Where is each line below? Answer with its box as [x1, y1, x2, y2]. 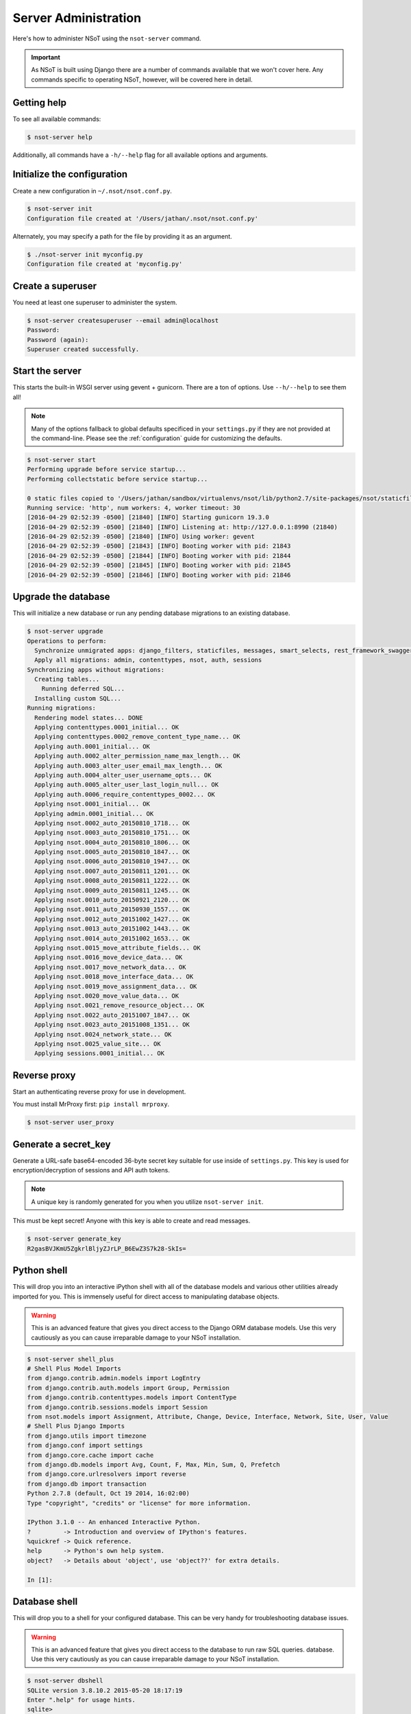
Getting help [12, 97, 66, 108]
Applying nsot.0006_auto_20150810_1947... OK [34, 858, 190, 865]
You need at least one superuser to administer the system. [12, 298, 177, 306]
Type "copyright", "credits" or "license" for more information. [27, 1499, 251, 1507]
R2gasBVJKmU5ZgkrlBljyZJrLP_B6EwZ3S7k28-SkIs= [27, 1244, 186, 1253]
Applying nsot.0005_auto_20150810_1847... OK [34, 848, 190, 856]
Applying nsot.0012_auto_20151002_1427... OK [34, 915, 190, 923]
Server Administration [12, 10, 142, 25]
